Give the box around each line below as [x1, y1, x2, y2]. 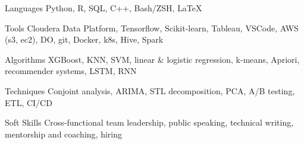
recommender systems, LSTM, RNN [5, 65, 137, 77]
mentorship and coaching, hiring [5, 127, 122, 140]
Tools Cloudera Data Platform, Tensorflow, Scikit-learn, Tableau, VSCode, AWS [5, 21, 299, 34]
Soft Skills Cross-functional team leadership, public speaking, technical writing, [5, 116, 294, 129]
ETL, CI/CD [5, 96, 52, 108]
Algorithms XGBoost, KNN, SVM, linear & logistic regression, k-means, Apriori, [5, 53, 300, 65]
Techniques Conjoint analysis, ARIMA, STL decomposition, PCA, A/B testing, [5, 84, 295, 97]
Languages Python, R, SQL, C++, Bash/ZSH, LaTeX [5, 2, 202, 14]
